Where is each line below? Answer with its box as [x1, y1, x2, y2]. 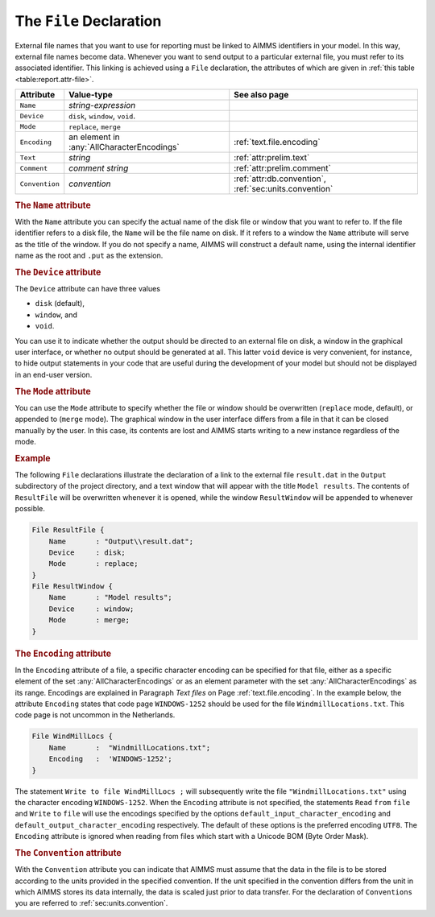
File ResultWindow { [31, 582, 113, 591]
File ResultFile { [31, 526, 105, 535]
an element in [68, 131, 120, 143]
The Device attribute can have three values [14, 283, 161, 293]
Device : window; [48, 604, 135, 613]
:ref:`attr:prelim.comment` [234, 163, 332, 174]
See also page [234, 89, 289, 101]
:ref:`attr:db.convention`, [234, 173, 326, 184]
